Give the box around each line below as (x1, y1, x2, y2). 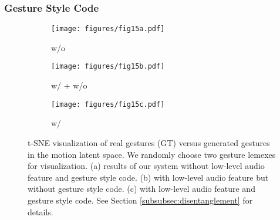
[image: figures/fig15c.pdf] (51, 100, 165, 109)
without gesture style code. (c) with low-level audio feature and (28, 182, 255, 195)
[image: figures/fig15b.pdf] (51, 62, 165, 71)
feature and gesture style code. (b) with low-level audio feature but (28, 171, 269, 183)
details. (28, 205, 53, 218)
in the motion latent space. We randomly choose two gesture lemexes (28, 148, 276, 160)
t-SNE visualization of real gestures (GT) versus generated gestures (28, 136, 270, 148)
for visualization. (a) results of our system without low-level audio (28, 160, 265, 172)
